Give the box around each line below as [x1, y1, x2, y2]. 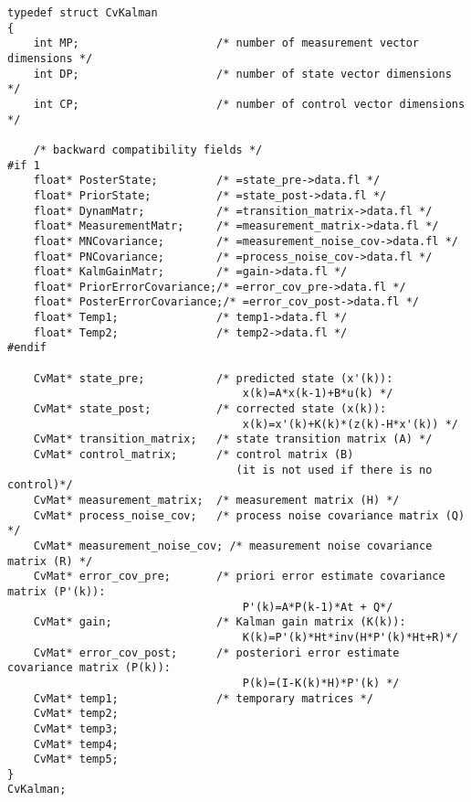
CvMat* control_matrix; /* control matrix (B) [33, 448, 354, 462]
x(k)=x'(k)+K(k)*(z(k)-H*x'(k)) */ [242, 417, 458, 431]
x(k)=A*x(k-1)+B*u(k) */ [242, 387, 393, 401]
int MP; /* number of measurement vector [33, 37, 420, 50]
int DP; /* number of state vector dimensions [33, 67, 452, 80]
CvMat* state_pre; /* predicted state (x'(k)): [33, 371, 393, 385]
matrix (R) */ [7, 554, 93, 568]
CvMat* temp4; [33, 737, 119, 751]
